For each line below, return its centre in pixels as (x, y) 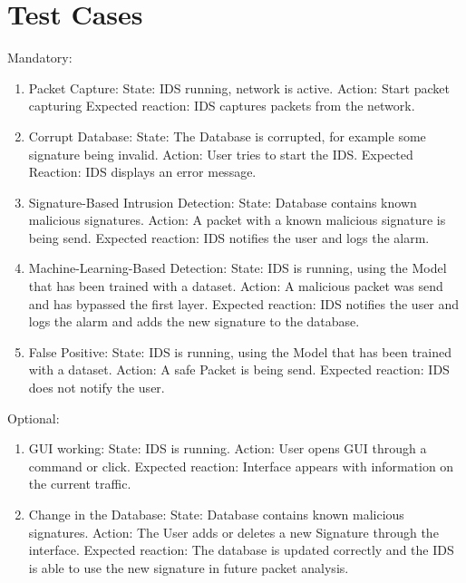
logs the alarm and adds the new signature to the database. (194, 321)
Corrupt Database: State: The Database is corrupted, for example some (227, 136)
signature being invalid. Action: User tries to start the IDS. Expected (221, 154)
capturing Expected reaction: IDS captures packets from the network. (222, 106)
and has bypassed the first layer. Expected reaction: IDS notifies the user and (244, 303)
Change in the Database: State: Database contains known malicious (216, 514)
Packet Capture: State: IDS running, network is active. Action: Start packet (239, 87)
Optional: (34, 418)
